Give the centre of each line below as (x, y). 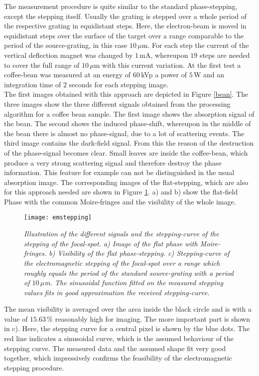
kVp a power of (164, 75)
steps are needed (225, 55)
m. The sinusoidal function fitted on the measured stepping (134, 282)
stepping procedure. (34, 367)
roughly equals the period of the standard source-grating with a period (129, 273)
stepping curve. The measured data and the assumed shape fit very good (115, 348)
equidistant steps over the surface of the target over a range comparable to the (124, 35)
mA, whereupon (164, 55)
